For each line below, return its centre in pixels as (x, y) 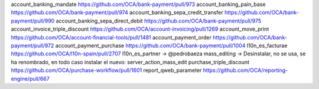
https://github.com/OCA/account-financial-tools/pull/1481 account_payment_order (111, 37)
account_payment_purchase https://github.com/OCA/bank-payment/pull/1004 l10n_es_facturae (171, 45)
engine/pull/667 (30, 78)
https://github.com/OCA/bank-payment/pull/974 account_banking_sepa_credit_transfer (117, 12)
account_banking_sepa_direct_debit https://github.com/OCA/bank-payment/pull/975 (159, 21)
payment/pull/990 (33, 21)
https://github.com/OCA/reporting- (245, 70)
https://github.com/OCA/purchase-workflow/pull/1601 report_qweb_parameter (106, 70)
